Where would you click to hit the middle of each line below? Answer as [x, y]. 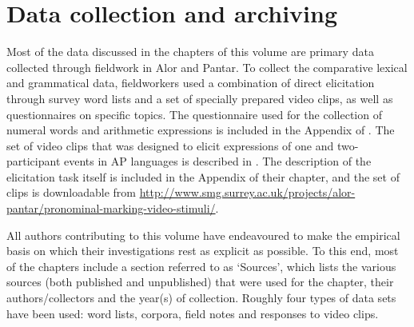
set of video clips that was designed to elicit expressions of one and [170, 145]
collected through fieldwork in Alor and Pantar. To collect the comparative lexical [207, 67]
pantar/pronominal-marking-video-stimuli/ [111, 208]
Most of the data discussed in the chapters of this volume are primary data [190, 52]
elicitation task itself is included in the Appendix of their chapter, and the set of [203, 176]
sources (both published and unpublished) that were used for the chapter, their [200, 282]
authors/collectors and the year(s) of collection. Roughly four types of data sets [201, 298]
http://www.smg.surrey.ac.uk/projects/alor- [247, 192]
